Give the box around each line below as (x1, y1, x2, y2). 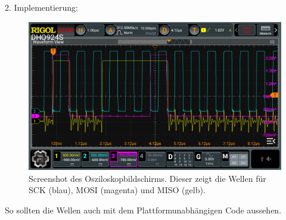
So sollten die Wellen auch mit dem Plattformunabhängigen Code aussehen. (5, 203, 282, 216)
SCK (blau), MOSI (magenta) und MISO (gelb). (29, 184, 206, 196)
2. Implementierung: (5, 1, 78, 13)
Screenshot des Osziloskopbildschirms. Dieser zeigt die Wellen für (29, 172, 266, 184)
